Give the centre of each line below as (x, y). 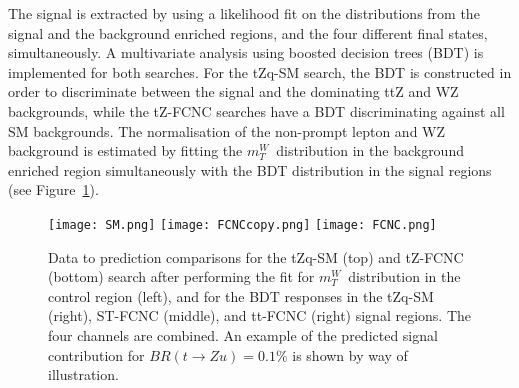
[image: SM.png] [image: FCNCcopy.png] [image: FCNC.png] (242, 224)
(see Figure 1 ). (53, 189)
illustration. (83, 374)
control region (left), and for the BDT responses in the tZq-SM (241, 295)
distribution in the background (370, 150)
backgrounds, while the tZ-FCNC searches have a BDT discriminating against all (256, 110)
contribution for (96, 354)
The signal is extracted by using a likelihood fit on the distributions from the (244, 13)
